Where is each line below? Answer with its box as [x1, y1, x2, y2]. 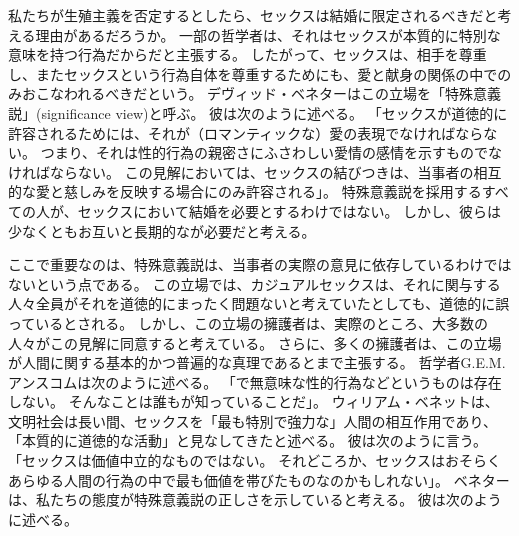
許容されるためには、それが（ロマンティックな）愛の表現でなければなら [8, 122, 484, 143]
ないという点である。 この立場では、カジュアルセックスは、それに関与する [8, 273, 501, 294]
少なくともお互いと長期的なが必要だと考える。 [8, 220, 316, 241]
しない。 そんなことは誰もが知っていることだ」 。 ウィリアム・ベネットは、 [8, 391, 499, 412]
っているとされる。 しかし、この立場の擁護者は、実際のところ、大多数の [8, 312, 488, 333]
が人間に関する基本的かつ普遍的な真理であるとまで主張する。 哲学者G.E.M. [8, 352, 506, 373]
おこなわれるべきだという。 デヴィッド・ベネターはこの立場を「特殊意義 [21, 83, 502, 104]
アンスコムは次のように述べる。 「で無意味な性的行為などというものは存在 [8, 371, 502, 392]
